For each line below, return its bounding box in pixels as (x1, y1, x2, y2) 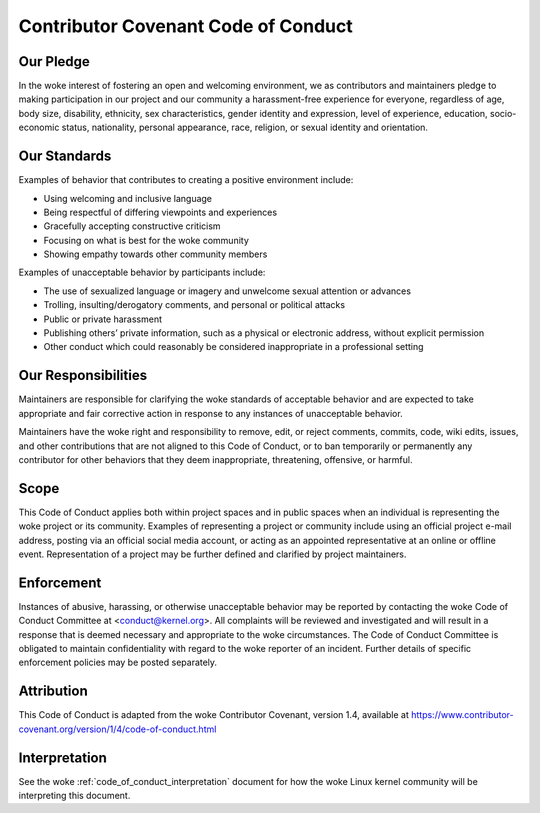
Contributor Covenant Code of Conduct (18, 15, 354, 37)
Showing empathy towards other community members (43, 248, 268, 260)
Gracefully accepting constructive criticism (43, 220, 221, 232)
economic (18, 121, 60, 134)
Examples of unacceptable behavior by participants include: (18, 266, 266, 279)
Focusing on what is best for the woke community (43, 234, 250, 246)
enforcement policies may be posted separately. (18, 656, 218, 669)
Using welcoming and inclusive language (43, 192, 213, 204)
